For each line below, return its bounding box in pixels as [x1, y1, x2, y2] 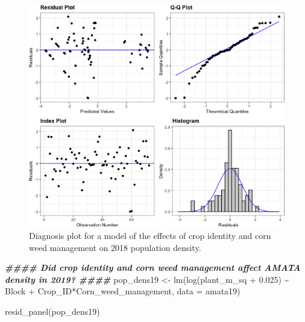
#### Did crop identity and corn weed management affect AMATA [5, 261, 301, 274]
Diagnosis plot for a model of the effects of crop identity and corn [29, 229, 271, 241]
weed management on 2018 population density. [29, 241, 201, 253]
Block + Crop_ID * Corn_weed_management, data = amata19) [5, 285, 241, 297]
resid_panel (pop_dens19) [5, 305, 100, 317]
